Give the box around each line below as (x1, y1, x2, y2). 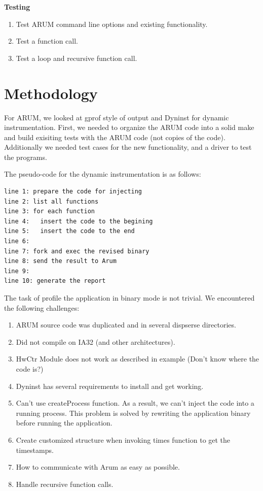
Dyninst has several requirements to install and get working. (16, 380, 204, 391)
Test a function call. (16, 36, 78, 46)
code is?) (16, 363, 44, 374)
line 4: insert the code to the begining (4, 217, 153, 225)
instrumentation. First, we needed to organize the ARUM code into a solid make (4, 122, 254, 133)
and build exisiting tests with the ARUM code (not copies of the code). (4, 132, 226, 142)
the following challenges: (4, 302, 80, 313)
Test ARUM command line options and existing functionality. (16, 18, 208, 29)
